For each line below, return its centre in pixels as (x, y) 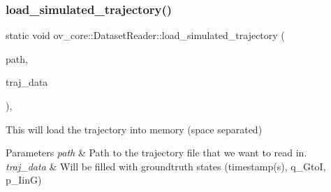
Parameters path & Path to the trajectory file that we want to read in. (156, 153)
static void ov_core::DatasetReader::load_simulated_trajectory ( (145, 35)
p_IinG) (24, 180)
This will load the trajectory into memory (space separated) (134, 129)
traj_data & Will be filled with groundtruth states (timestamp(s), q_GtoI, (166, 166)
